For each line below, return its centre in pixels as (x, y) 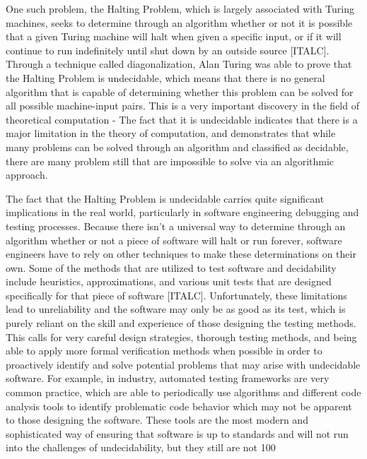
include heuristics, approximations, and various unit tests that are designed (169, 281)
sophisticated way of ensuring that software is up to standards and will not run (177, 433)
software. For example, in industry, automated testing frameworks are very (168, 378)
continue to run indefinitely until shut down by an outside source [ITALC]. (168, 50)
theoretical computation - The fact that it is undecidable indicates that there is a (182, 119)
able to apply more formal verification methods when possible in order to (164, 351)
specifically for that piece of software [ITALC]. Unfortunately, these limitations (176, 295)
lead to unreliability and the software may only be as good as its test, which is (176, 309)
